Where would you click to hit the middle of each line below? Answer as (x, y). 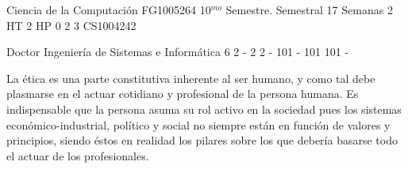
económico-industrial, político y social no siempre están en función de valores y (198, 124)
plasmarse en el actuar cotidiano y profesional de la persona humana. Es (183, 94)
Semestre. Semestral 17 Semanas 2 (309, 9)
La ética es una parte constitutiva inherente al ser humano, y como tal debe (191, 78)
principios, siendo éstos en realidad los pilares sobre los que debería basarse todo (202, 140)
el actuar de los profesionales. (78, 155)
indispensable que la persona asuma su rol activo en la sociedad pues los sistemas (204, 109)
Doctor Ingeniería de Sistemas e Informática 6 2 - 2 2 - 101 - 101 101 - (178, 52)
